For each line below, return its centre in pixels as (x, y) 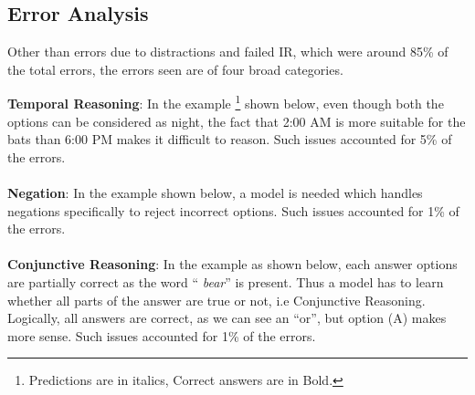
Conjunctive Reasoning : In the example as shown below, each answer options (232, 264)
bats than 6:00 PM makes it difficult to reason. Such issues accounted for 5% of (230, 139)
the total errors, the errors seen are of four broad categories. (175, 69)
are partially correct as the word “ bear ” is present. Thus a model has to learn (226, 281)
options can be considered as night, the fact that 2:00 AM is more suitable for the (237, 121)
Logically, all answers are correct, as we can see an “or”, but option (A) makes (227, 318)
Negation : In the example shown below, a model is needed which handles (215, 193)
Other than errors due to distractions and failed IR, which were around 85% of (228, 52)
